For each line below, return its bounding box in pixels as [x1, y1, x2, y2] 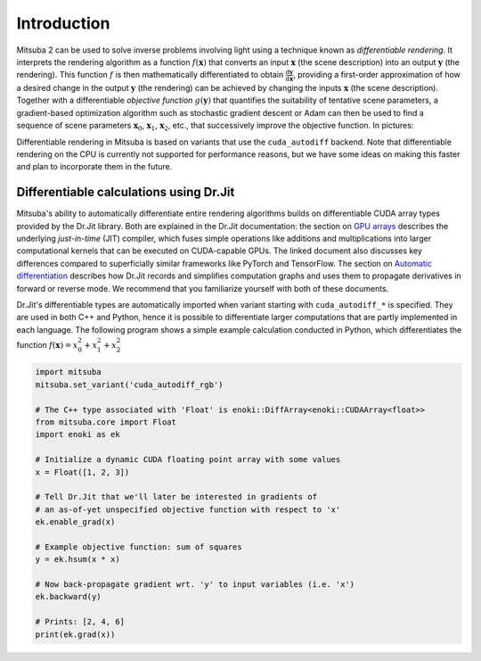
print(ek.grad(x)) [35, 629, 116, 640]
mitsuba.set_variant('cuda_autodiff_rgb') [35, 379, 224, 390]
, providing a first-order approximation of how [292, 70, 461, 80]
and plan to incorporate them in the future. [16, 161, 173, 172]
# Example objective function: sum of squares [35, 541, 242, 552]
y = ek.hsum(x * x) [35, 554, 120, 565]
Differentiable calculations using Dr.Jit [16, 185, 235, 200]
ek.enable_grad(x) [35, 517, 116, 527]
